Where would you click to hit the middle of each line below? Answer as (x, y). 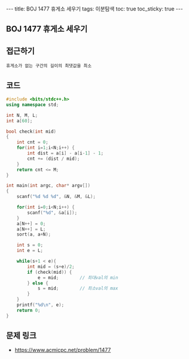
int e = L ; (30, 251)
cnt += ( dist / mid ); (54, 159)
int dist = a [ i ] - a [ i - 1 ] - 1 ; (65, 153)
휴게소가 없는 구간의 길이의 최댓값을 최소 (49, 66)
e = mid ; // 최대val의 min (78, 277)
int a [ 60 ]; (19, 121)
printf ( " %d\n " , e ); (41, 305)
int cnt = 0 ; (33, 142)
